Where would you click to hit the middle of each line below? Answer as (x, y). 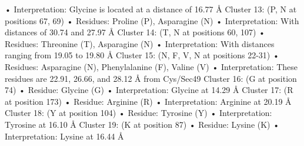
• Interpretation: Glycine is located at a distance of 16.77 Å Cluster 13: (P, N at (151, 9)
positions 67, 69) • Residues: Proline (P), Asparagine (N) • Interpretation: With (152, 20)
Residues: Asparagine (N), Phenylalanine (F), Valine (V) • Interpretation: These (151, 66)
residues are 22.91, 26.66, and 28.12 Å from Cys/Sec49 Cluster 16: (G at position (151, 78)
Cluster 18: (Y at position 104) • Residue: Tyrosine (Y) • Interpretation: (138, 113)
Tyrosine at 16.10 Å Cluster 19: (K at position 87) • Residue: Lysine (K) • (142, 124)
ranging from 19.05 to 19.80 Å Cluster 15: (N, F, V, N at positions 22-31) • (142, 55)
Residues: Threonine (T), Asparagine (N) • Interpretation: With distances (140, 43)
